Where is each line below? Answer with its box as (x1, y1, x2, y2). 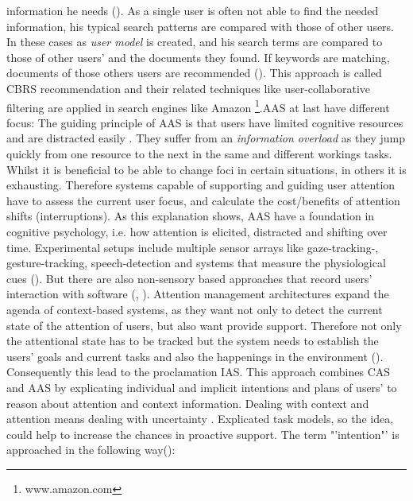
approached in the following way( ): (6, 441, 176, 458)
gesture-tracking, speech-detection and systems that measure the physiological (6, 254, 386, 271)
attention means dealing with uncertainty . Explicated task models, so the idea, (6, 410, 394, 427)
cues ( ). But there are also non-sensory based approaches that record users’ (6, 270, 372, 286)
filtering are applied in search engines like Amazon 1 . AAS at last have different (6, 96, 390, 115)
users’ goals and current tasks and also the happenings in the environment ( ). (6, 348, 384, 364)
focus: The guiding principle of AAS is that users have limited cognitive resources (6, 114, 403, 130)
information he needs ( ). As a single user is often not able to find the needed (6, 2, 379, 18)
